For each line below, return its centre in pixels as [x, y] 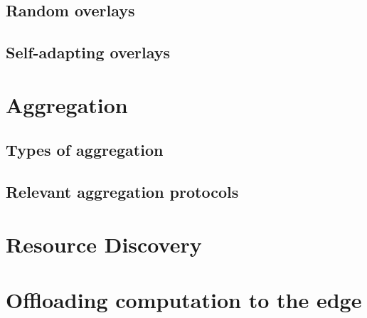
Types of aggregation [85, 150]
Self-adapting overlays [88, 52]
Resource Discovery [104, 244]
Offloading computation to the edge [184, 300]
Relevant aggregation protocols [122, 192]
